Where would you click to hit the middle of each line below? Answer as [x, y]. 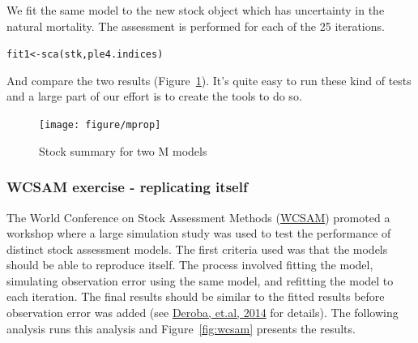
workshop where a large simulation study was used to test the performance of [199, 233]
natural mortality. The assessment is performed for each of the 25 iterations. [196, 26]
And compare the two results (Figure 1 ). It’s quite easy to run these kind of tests [209, 80]
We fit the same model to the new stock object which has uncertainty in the [196, 10]
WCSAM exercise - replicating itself [127, 187]
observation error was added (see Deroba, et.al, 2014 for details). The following [203, 313]
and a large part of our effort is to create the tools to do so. [154, 96]
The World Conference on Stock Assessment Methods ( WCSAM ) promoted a [198, 217]
